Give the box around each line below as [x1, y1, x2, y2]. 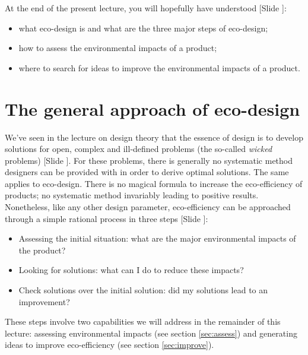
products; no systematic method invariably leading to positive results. [5, 189, 259, 201]
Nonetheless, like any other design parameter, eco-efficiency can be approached [5, 201, 291, 213]
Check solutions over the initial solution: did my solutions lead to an [18, 284, 268, 296]
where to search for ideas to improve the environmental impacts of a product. [18, 61, 300, 74]
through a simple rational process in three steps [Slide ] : [5, 212, 208, 224]
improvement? [18, 295, 70, 308]
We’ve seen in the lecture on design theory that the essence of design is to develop [5, 131, 303, 143]
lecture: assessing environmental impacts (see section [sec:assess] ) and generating [5, 327, 297, 339]
